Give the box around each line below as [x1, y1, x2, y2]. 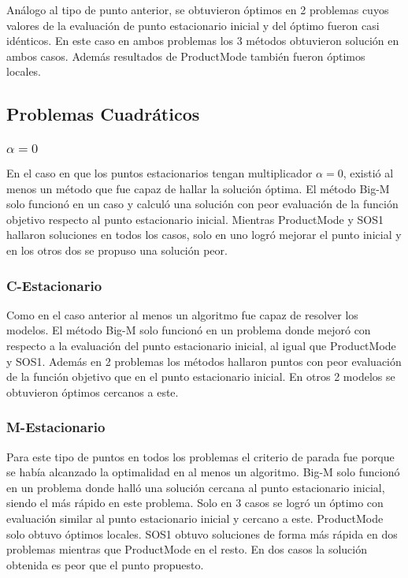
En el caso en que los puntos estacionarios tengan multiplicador [6, 165, 313, 181]
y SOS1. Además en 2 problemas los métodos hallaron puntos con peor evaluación [6, 352, 402, 369]
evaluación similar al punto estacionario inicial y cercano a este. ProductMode [6, 509, 384, 526]
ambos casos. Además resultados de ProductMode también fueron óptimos [6, 47, 365, 64]
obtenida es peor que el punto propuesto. [6, 556, 204, 572]
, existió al [343, 165, 394, 181]
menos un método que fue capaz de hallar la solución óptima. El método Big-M [6, 180, 390, 196]
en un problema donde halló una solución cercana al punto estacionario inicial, [6, 479, 385, 495]
